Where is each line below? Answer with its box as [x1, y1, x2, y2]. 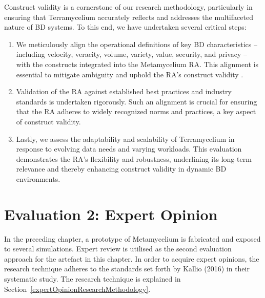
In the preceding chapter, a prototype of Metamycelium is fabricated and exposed [4, 233, 261, 244]
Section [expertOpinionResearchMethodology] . [4, 283, 151, 294]
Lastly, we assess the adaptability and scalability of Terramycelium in [16, 133, 235, 144]
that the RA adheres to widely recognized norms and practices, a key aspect [16, 106, 256, 117]
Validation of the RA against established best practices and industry [16, 86, 232, 97]
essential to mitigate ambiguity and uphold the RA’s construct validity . [16, 69, 243, 79]
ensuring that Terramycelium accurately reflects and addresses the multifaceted [4, 11, 253, 22]
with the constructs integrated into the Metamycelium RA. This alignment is [16, 58, 259, 69]
